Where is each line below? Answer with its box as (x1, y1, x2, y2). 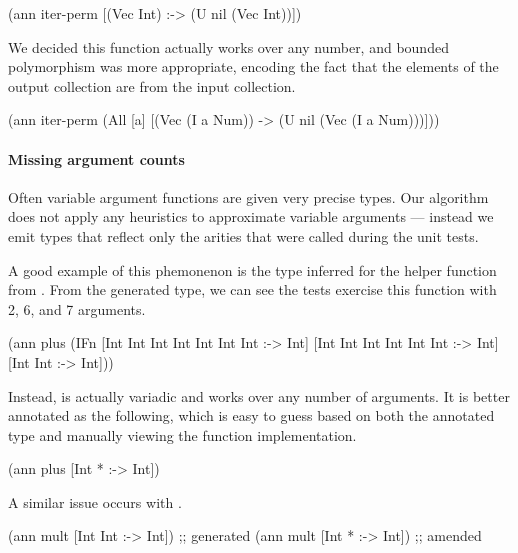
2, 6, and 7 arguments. (8, 298, 146, 319)
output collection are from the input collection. (8, 75, 296, 96)
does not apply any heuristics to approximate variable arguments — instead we (8, 206, 494, 227)
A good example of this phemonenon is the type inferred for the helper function (8, 259, 497, 280)
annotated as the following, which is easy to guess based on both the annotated (8, 405, 495, 426)
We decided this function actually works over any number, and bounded (8, 36, 449, 57)
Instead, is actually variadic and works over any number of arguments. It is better (8, 385, 510, 406)
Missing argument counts (8, 148, 185, 169)
